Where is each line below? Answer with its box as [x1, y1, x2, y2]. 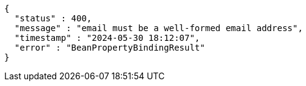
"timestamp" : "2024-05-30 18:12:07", [14, 33, 200, 43]
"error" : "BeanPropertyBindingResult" [14, 43, 205, 52]
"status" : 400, [14, 13, 92, 23]
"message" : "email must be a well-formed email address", [14, 23, 303, 33]
